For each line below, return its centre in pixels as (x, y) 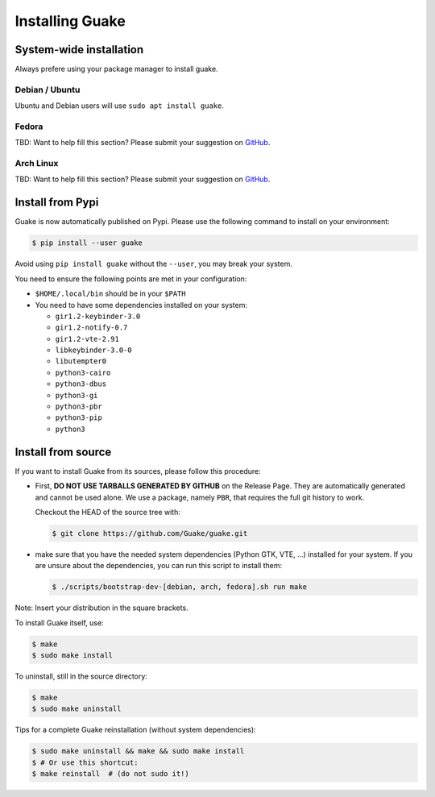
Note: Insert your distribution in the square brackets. (101, 608)
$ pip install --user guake (87, 243)
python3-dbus (81, 384)
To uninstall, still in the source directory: (81, 676)
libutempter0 (81, 361)
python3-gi (77, 395)
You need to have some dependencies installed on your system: (141, 305)
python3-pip (79, 418)
